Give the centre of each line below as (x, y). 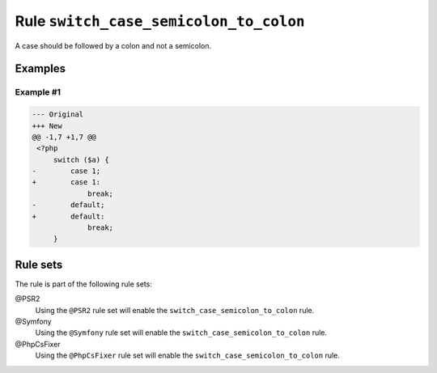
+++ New (47, 126)
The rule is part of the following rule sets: (84, 284)
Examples (40, 69)
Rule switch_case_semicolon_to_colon (160, 21)
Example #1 (38, 92)
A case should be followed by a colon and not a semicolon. (113, 45)
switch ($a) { (81, 159)
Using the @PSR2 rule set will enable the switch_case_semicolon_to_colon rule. (175, 310)
